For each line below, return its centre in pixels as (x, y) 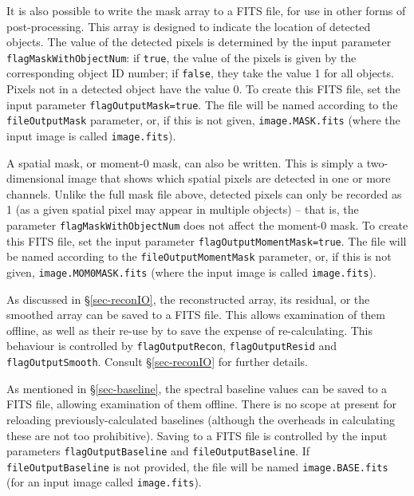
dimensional (35, 178)
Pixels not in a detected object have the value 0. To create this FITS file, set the (203, 89)
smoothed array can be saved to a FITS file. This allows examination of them (196, 315)
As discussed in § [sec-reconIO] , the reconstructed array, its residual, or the (188, 299)
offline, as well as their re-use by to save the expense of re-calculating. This (190, 330)
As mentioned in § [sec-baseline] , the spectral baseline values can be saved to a (197, 388)
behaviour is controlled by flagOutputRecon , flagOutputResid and (172, 346)
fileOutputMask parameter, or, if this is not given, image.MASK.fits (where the (203, 120)
